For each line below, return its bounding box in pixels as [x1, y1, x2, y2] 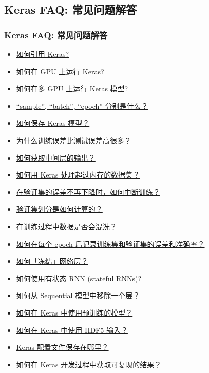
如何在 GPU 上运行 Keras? [16, 66, 104, 76]
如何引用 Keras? [16, 49, 69, 59]
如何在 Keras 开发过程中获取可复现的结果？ [16, 359, 162, 369]
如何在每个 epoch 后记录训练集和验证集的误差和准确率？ [16, 238, 205, 249]
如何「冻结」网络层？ [16, 256, 88, 266]
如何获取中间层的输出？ [16, 152, 96, 163]
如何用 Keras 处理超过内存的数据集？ [16, 169, 140, 180]
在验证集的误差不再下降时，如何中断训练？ [16, 186, 160, 197]
